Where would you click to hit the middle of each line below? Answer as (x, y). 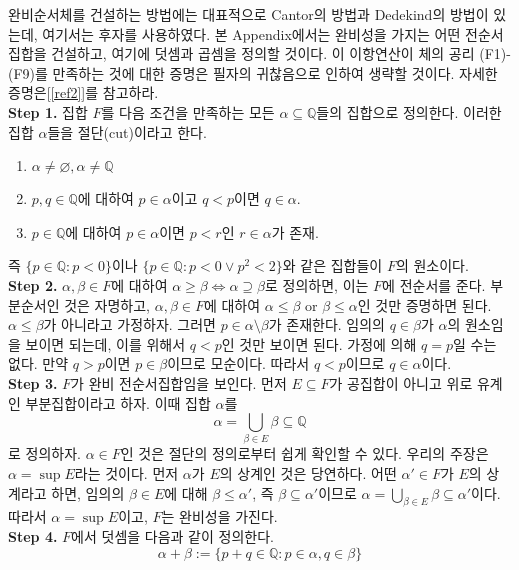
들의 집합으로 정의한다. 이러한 (409, 111)
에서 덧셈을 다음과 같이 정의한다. (172, 536)
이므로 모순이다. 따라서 (238, 363)
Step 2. (33, 284)
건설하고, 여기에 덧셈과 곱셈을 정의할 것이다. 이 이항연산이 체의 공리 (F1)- (281, 53)
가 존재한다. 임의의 (326, 324)
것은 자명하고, (107, 304)
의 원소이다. (432, 265)
